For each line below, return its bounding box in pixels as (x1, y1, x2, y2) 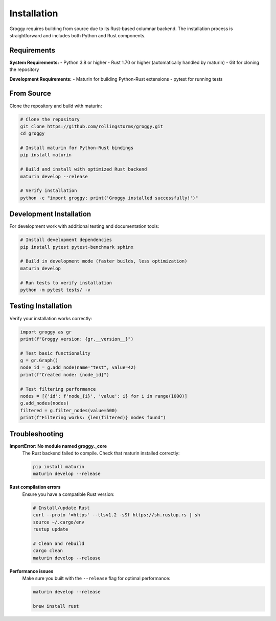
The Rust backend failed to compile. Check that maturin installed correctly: (22, 450, 180, 457)
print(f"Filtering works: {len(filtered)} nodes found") (20, 415, 166, 421)
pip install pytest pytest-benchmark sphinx (20, 244, 134, 250)
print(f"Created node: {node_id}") (20, 372, 109, 377)
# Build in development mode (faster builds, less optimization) (20, 258, 188, 264)
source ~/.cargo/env (33, 519, 84, 525)
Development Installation (9, 210, 91, 219)
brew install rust (33, 603, 79, 609)
